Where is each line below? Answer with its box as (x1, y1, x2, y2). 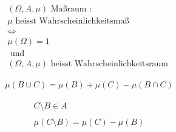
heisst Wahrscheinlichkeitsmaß (15, 17, 129, 26)
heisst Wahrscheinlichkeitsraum (50, 60, 168, 69)
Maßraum (50, 5, 87, 14)
